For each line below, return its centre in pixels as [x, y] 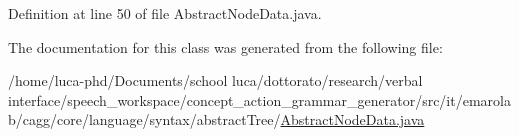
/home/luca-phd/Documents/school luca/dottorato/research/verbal [215, 80]
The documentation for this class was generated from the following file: [225, 46]
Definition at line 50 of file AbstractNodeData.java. [165, 13]
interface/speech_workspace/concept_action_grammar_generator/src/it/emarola [259, 99]
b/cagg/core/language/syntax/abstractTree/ [144, 119]
